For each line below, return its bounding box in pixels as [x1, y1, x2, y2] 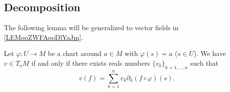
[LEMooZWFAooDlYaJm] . [4, 32, 84, 42]
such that [190, 57, 219, 68]
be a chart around [48, 48, 102, 58]
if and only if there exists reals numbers [31, 57, 150, 68]
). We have [193, 48, 226, 58]
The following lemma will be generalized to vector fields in [4, 22, 179, 33]
